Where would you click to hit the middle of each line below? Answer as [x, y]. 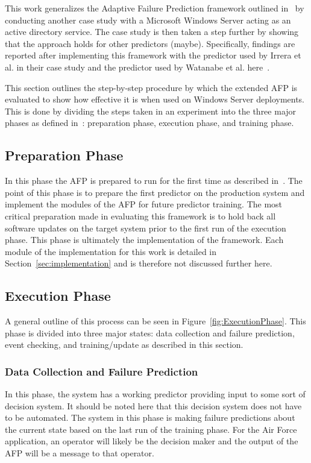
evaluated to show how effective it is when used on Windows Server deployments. [155, 99]
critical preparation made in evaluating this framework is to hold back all [140, 216]
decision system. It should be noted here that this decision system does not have [153, 405]
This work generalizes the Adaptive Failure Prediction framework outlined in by [155, 8]
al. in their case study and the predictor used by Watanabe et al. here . [137, 67]
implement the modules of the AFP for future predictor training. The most [144, 204]
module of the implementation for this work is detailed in [111, 251]
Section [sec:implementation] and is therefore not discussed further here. [139, 263]
